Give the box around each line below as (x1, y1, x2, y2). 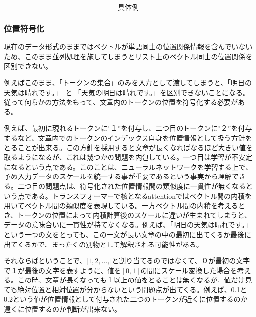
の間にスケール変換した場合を (140, 265, 237, 275)
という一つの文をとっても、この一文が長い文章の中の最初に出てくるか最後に (4, 229, 252, 239)
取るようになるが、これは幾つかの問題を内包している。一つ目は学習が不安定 (4, 152, 253, 162)
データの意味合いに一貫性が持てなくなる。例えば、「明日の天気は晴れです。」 (4, 219, 252, 230)
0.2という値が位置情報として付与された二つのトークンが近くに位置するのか (4, 294, 248, 304)
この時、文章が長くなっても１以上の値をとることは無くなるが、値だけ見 (17, 275, 252, 285)
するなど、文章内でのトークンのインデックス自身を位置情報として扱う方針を (4, 132, 252, 142)
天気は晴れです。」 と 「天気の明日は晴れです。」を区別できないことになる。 (4, 87, 250, 97)
